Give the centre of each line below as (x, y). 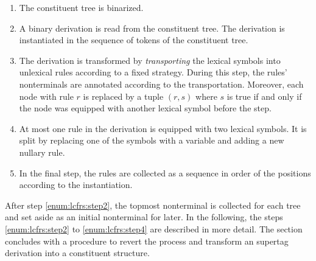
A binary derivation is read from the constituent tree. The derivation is (152, 28)
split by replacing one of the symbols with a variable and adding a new (152, 140)
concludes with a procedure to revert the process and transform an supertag (147, 241)
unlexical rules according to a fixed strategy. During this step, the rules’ (153, 72)
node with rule (46, 96)
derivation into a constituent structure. (77, 253)
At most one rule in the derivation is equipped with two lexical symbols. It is (163, 128)
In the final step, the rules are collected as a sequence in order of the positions (165, 172)
